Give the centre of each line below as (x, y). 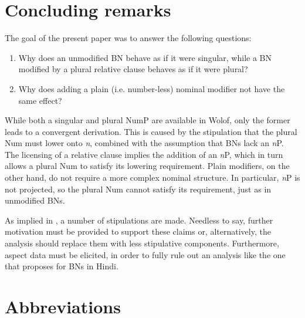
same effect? (40, 100)
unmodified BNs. (35, 200)
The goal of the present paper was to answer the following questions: (128, 38)
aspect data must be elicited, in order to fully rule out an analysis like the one (145, 254)
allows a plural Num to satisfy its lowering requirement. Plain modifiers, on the (147, 166)
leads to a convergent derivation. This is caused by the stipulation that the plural (151, 131)
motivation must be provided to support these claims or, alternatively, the (138, 231)
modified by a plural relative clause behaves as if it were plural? (133, 69)
